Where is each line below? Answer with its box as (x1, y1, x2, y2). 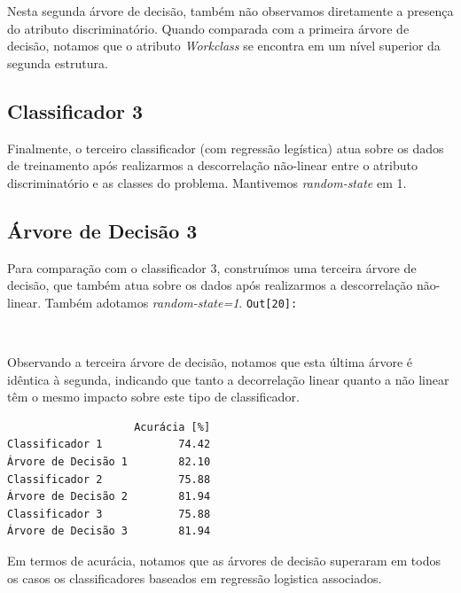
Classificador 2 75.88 (7, 472, 211, 486)
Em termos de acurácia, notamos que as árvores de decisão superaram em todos (7, 550, 441, 569)
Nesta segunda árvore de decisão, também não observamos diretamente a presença (7, 2, 454, 20)
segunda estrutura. (7, 53, 108, 72)
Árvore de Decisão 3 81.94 (7, 525, 211, 538)
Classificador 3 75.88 (7, 507, 211, 520)
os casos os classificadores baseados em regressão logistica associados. (7, 568, 382, 587)
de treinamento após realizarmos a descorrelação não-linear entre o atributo (7, 156, 418, 175)
